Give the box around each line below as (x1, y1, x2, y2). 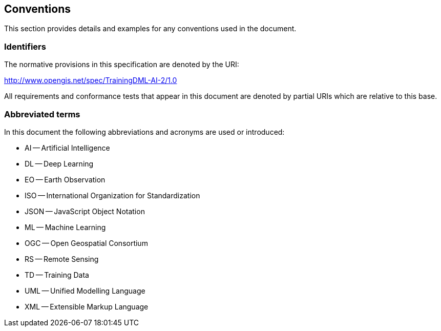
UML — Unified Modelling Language (25, 286, 145, 295)
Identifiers (4, 41, 46, 52)
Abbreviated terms (4, 109, 80, 119)
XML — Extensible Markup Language (25, 302, 149, 311)
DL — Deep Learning (25, 159, 94, 168)
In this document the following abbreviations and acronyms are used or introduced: (4, 127, 285, 136)
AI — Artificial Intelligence (25, 143, 110, 152)
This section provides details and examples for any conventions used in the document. (4, 24, 297, 33)
